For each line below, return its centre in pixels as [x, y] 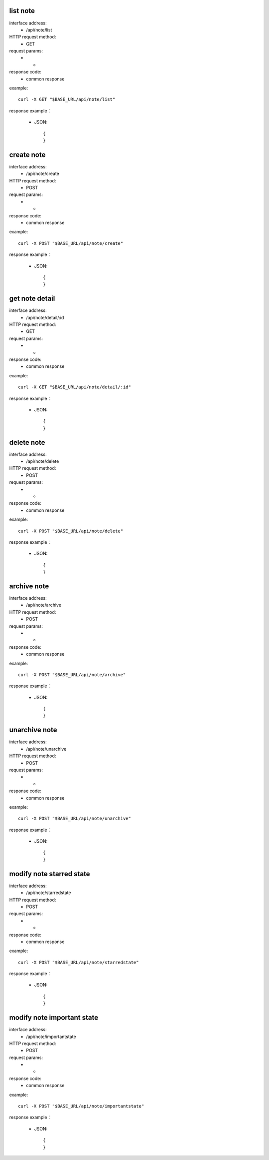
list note [22, 11]
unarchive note [33, 730]
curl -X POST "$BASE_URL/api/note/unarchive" [75, 819]
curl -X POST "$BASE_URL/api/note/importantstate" [81, 1106]
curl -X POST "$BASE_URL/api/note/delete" [71, 531]
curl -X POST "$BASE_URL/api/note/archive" [72, 674]
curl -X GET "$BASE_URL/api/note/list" [67, 99]
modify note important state [54, 1018]
